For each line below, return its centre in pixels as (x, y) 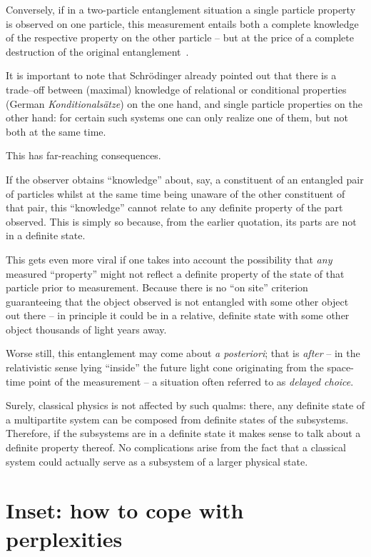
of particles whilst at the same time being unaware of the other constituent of (176, 193)
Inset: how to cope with (125, 510)
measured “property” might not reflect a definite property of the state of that (175, 273)
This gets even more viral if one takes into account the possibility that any (169, 259)
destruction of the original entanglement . (97, 51)
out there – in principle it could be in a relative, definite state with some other (178, 315)
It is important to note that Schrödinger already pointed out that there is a (171, 75)
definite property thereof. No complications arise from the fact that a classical (176, 447)
